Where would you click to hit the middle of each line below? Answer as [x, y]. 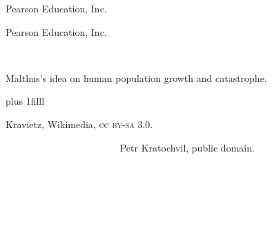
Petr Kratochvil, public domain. [187, 147]
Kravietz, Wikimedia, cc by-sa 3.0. [79, 124]
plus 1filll [25, 101]
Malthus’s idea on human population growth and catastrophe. [136, 77]
